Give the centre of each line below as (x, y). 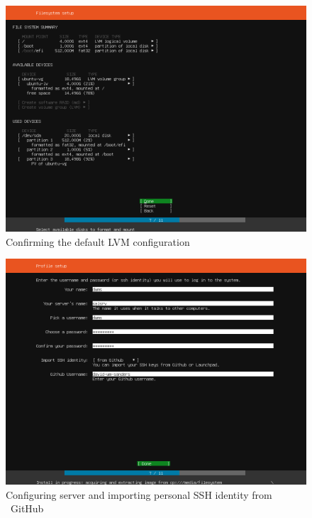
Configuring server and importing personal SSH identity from (139, 494)
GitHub (27, 508)
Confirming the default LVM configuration (98, 241)
